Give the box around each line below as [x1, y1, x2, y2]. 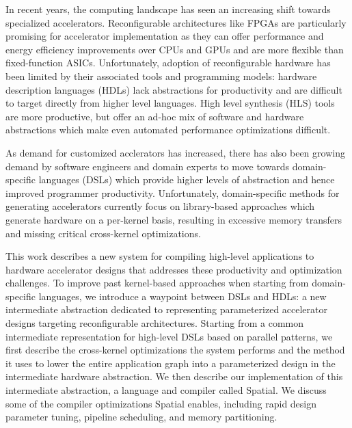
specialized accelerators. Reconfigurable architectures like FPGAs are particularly [5, 15, 347, 29]
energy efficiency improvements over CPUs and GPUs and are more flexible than [5, 42, 344, 56]
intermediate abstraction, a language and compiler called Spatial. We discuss [5, 383, 327, 397]
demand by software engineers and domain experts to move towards [5, 159, 289, 173]
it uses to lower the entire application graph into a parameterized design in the [5, 356, 336, 370]
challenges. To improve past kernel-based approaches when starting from [5, 276, 309, 290]
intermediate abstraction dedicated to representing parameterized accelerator [5, 302, 328, 317]
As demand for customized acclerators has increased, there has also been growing [5, 145, 345, 159]
